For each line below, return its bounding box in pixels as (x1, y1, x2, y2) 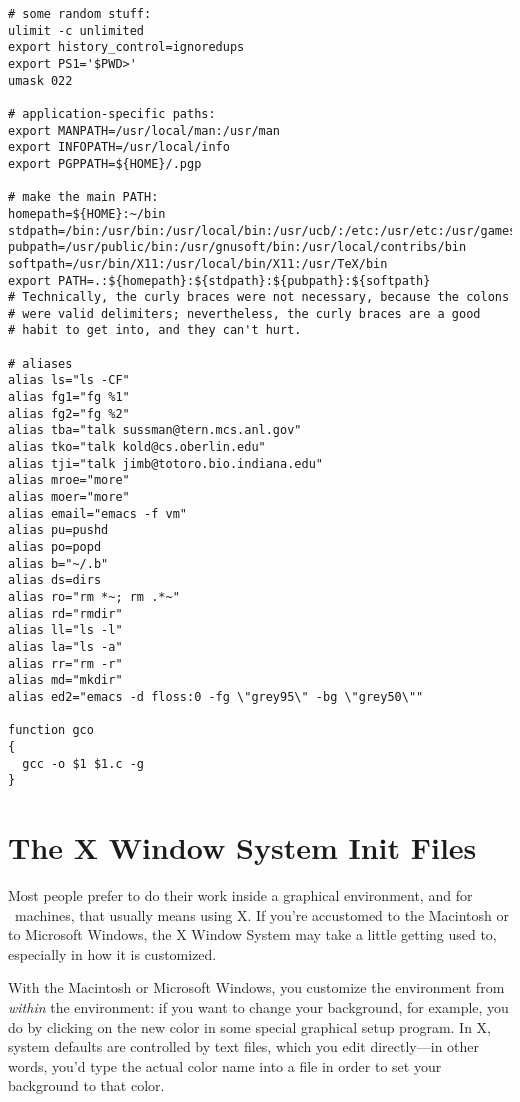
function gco (8, 723, 94, 738)
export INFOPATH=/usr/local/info (8, 140, 230, 155)
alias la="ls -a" (8, 639, 123, 654)
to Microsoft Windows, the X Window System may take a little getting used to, (8, 924, 497, 945)
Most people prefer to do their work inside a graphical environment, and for (8, 884, 473, 905)
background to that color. (8, 1075, 165, 1096)
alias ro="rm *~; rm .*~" (8, 589, 180, 604)
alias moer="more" (8, 490, 130, 505)
